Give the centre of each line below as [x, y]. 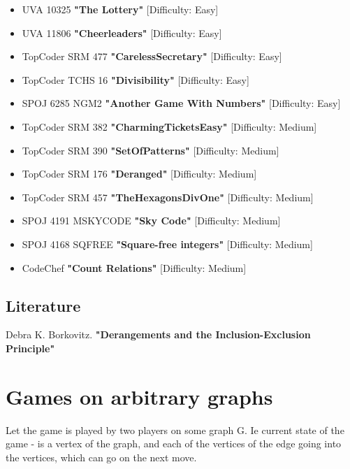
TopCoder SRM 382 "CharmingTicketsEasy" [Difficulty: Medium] [169, 126]
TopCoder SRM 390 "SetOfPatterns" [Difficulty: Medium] [151, 150]
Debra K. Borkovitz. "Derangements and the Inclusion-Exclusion [158, 334]
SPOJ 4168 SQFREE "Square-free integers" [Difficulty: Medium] [167, 244]
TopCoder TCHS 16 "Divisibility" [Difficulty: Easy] [136, 79]
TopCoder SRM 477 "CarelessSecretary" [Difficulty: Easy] [152, 56]
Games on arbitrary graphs [139, 396]
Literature [43, 305]
